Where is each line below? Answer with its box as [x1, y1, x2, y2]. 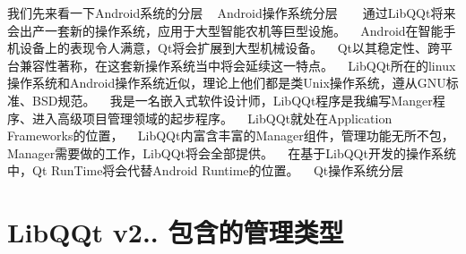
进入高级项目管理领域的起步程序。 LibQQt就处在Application [31, 108, 393, 127]
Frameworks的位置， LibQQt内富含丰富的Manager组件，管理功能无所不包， [7, 126, 454, 145]
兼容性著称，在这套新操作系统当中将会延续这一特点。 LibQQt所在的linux [19, 55, 456, 74]
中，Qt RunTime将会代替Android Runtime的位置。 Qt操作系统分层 [7, 161, 404, 180]
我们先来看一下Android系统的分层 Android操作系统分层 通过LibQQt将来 [7, 4, 456, 21]
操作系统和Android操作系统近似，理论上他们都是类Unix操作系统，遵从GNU [7, 73, 446, 92]
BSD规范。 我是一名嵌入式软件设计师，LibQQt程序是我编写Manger [31, 90, 433, 109]
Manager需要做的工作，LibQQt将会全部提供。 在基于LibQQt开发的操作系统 [7, 143, 456, 162]
